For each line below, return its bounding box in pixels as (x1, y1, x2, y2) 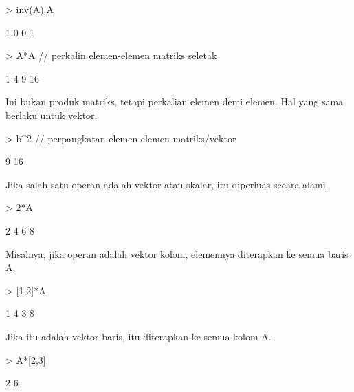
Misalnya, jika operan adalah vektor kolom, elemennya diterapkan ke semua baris (5, 246, 349, 261)
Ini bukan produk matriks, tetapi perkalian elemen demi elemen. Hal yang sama (5, 94, 344, 109)
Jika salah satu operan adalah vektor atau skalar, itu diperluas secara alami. (5, 177, 329, 191)
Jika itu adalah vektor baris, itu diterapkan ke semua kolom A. (5, 329, 272, 343)
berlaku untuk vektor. (5, 107, 98, 122)
